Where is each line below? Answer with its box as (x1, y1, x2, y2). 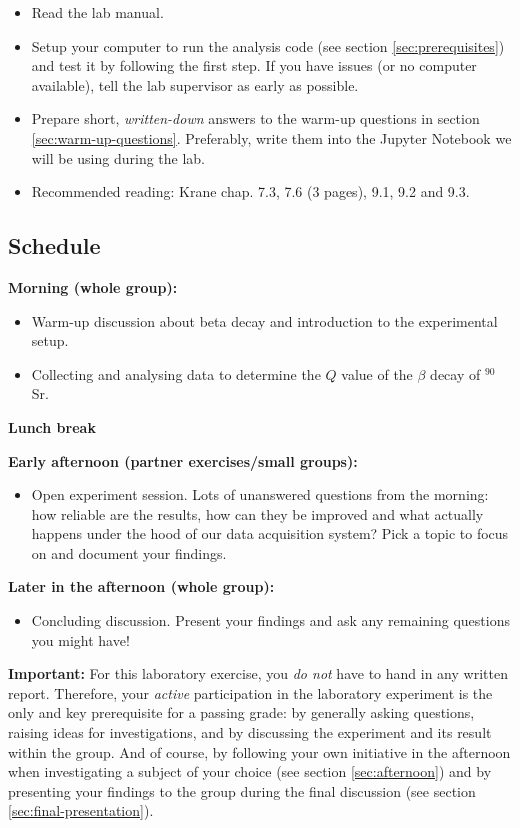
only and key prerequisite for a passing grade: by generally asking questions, (8, 702, 475, 723)
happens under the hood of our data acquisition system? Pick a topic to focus (31, 523, 509, 544)
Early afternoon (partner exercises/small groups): (8, 450, 358, 471)
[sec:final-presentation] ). (8, 800, 154, 821)
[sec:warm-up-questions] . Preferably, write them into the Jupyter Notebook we (31, 127, 512, 148)
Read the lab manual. (31, 2, 164, 22)
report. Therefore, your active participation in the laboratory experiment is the (8, 682, 493, 703)
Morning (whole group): (8, 276, 178, 297)
